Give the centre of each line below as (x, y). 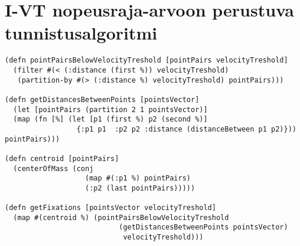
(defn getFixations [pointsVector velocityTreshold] (110, 208)
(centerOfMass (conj (53, 168)
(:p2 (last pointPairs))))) (140, 188)
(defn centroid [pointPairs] (62, 158)
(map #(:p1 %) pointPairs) (138, 178)
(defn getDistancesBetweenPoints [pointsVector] (102, 99)
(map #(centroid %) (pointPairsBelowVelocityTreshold (121, 217)
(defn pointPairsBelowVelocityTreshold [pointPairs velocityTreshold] (146, 60)
